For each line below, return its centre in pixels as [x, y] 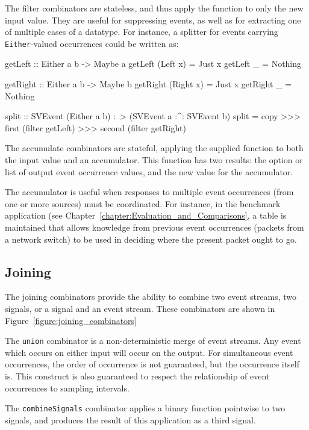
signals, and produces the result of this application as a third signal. [130, 419]
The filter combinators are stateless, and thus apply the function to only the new [154, 8]
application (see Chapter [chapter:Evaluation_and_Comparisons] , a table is [146, 215]
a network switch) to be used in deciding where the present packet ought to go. [151, 239]
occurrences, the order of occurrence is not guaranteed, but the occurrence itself [152, 364]
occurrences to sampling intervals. [67, 388]
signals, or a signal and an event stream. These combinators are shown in [140, 308]
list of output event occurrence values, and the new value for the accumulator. [149, 171]
